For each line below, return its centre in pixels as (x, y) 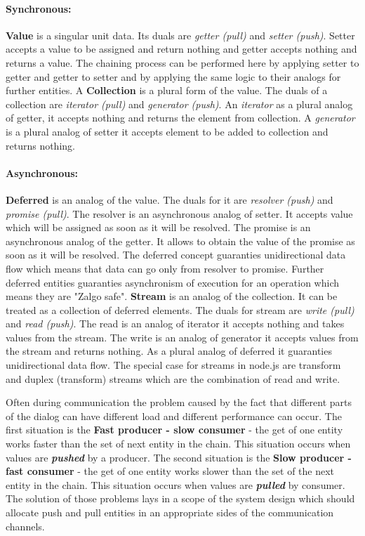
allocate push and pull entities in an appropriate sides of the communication (170, 512)
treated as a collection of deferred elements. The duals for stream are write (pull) (180, 309)
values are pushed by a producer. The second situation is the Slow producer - (179, 457)
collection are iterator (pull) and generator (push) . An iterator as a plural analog (179, 104)
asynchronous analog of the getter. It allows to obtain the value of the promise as (180, 241)
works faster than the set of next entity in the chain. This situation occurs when (178, 444)
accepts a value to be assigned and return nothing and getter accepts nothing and (181, 49)
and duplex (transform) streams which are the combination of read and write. (173, 378)
